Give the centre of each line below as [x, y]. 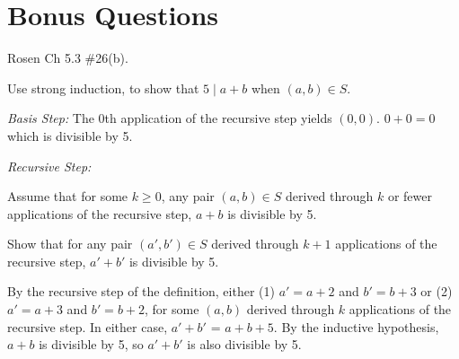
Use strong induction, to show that [103, 88]
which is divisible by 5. [70, 135]
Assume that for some [68, 196]
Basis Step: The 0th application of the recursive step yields [170, 118]
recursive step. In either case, [88, 326]
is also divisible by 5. [244, 344]
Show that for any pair [70, 244]
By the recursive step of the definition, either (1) [141, 291]
